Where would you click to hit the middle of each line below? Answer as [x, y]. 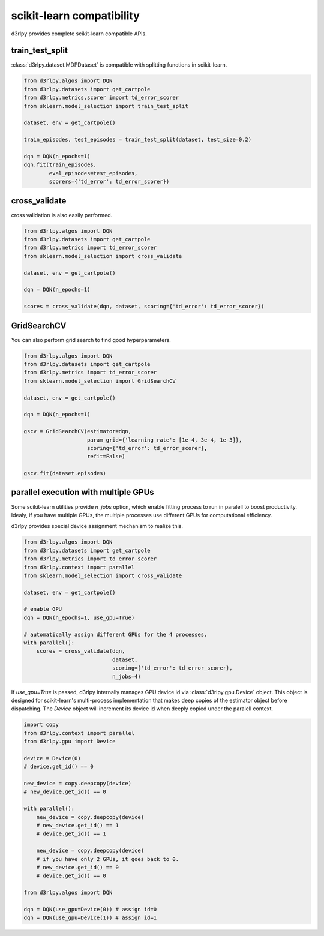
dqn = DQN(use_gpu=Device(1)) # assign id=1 [90, 918]
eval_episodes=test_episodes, [93, 173]
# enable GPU [43, 609]
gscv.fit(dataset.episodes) [65, 473]
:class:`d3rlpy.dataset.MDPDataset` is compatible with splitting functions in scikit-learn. [119, 65]
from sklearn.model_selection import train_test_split [106, 106]
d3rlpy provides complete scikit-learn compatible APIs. [79, 34]
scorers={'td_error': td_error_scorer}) [109, 182]
